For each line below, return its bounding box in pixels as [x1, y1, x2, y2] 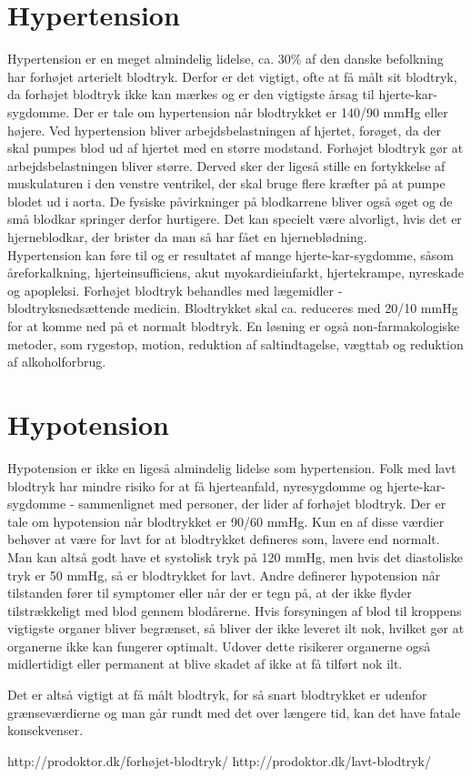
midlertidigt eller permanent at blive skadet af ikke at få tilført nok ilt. [7, 654, 403, 673]
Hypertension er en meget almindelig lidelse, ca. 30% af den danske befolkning [7, 49, 444, 68]
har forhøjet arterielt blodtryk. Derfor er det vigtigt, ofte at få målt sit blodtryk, [7, 66, 457, 86]
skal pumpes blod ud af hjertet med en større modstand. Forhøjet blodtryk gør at [7, 138, 464, 157]
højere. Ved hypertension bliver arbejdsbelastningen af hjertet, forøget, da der [7, 120, 441, 139]
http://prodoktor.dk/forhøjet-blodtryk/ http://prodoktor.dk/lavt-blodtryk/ [7, 751, 431, 770]
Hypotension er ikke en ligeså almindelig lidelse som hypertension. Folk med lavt [7, 458, 456, 477]
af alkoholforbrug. [7, 352, 106, 371]
